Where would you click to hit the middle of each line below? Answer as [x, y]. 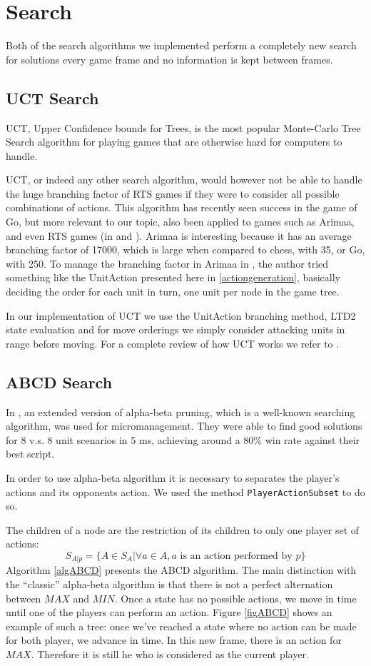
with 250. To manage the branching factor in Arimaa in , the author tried [167, 263]
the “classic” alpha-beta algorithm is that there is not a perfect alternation [169, 584]
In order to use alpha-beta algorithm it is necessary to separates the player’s [173, 478]
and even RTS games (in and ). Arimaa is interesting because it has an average [179, 235]
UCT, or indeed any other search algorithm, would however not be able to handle [184, 180]
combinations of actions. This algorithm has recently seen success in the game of [182, 207]
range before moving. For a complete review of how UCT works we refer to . [173, 343]
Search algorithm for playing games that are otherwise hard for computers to [174, 142]
